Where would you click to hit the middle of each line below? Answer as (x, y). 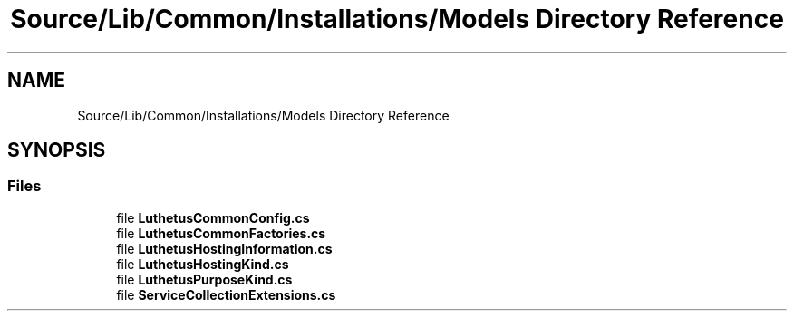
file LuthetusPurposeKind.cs (204, 279)
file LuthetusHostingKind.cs (203, 264)
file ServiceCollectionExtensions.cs (226, 294)
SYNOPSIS (57, 150)
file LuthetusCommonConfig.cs (213, 217)
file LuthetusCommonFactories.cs (221, 233)
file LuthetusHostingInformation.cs (224, 248)
